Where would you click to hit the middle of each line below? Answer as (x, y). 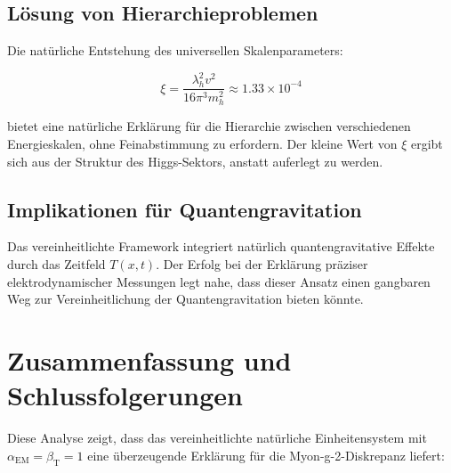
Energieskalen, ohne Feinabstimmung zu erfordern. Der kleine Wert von (202, 144)
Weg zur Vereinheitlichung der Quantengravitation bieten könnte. (185, 299)
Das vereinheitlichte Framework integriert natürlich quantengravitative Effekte (221, 246)
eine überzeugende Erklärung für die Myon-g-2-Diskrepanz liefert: (266, 455)
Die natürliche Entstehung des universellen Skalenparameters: (175, 50)
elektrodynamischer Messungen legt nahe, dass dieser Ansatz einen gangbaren (219, 281)
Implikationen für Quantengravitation (185, 209)
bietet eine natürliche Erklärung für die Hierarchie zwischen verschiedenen (209, 126)
